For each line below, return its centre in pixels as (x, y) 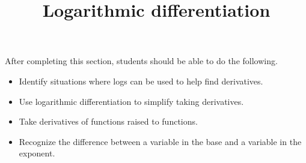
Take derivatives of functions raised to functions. (108, 121)
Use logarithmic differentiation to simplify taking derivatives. (131, 101)
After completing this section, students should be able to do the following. (141, 61)
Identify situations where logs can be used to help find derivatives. (141, 81)
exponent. (37, 153)
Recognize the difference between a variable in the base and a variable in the (160, 141)
